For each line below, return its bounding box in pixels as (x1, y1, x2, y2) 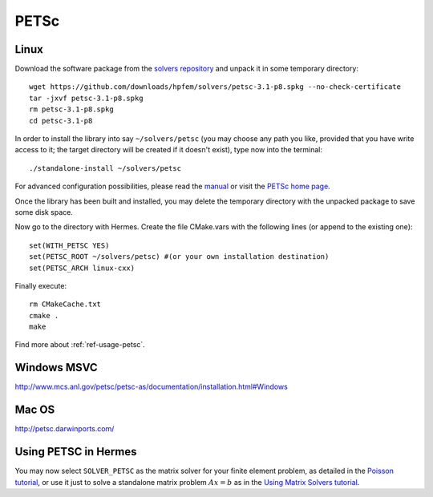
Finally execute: (14, 281, 67, 290)
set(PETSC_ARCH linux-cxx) (29, 263, 136, 273)
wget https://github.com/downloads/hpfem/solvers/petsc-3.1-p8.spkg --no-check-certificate (29, 83, 401, 91)
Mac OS (14, 403, 55, 417)
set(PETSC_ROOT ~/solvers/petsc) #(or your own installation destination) (29, 253, 330, 261)
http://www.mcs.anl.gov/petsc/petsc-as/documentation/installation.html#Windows (14, 382, 288, 392)
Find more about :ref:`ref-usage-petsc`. (14, 340, 146, 350)
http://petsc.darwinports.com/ (14, 424, 115, 434)
